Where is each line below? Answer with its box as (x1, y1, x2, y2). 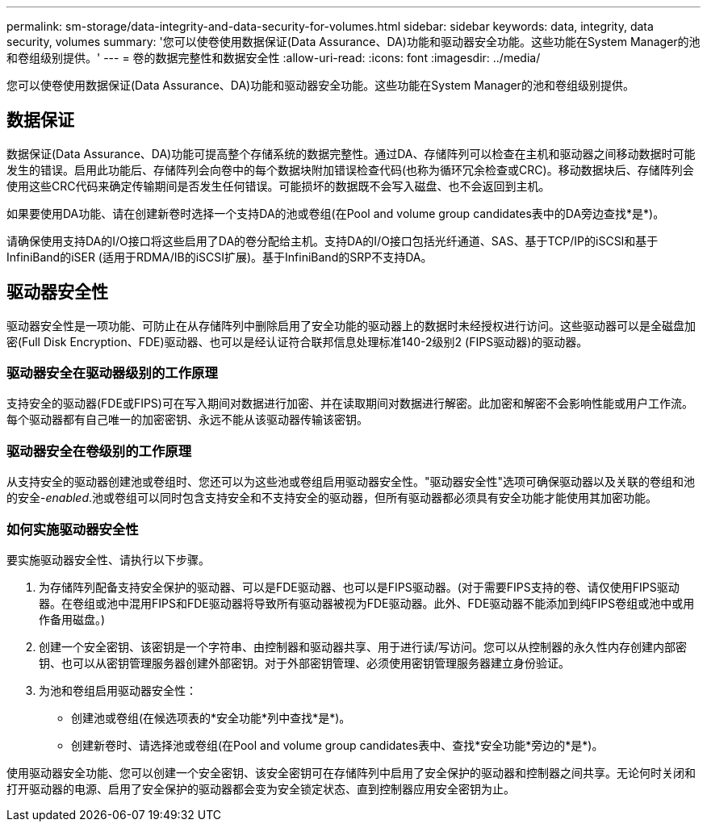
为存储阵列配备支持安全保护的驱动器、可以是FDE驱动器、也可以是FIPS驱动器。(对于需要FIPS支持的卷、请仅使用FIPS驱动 (39, 579, 680, 594)
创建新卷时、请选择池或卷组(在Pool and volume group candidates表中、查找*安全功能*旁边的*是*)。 (71, 738, 604, 752)
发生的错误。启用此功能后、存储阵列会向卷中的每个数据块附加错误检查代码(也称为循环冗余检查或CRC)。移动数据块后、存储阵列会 (6, 162, 694, 177)
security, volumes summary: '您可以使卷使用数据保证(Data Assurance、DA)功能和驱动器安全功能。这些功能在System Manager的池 (6, 35, 701, 48)
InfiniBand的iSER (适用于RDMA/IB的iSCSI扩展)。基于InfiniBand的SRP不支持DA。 (6, 249, 433, 264)
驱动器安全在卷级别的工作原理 (6, 442, 192, 459)
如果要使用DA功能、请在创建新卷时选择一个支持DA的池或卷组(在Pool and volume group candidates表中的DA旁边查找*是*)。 (6, 206, 665, 220)
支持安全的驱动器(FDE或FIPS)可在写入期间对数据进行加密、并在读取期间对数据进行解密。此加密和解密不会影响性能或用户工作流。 (6, 396, 693, 411)
